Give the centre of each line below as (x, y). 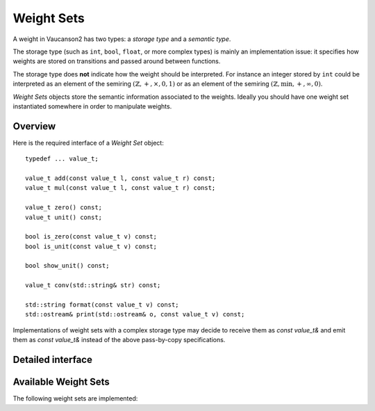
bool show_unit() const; (67, 266)
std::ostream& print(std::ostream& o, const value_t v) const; (135, 314)
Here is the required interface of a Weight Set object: (89, 143)
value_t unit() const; (64, 217)
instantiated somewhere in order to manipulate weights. (92, 106)
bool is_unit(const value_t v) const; (91, 246)
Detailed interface (53, 360)
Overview (34, 126)
